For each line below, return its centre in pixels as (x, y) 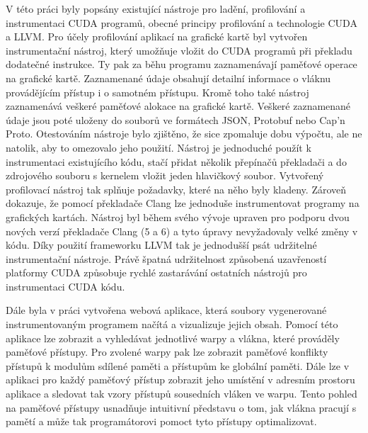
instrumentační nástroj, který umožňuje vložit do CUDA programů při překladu (179, 50)
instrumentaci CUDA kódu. (65, 286)
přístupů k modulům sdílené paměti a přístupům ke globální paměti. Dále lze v (178, 365)
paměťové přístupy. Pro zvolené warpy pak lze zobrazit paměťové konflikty (167, 352)
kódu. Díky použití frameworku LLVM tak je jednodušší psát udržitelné (161, 245)
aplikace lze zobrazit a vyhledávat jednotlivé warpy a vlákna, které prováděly (173, 338)
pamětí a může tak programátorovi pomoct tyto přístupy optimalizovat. (161, 421)
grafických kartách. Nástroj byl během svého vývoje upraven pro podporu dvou (178, 216)
